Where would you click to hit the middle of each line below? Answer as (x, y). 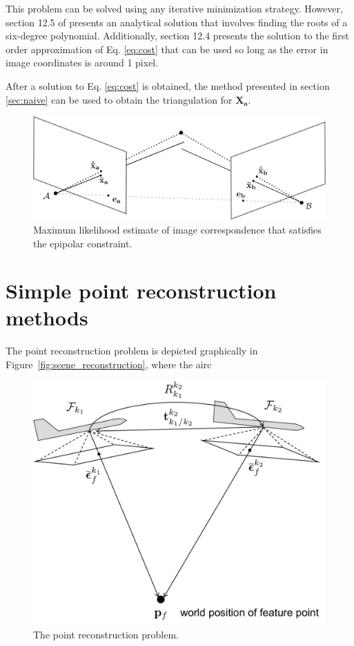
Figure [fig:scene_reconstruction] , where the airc (109, 364)
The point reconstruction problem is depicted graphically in (132, 351)
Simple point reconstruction (141, 291)
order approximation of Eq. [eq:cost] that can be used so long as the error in (167, 49)
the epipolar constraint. (83, 243)
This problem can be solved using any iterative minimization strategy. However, (174, 8)
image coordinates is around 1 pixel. (82, 63)
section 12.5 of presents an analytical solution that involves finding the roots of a (177, 22)
